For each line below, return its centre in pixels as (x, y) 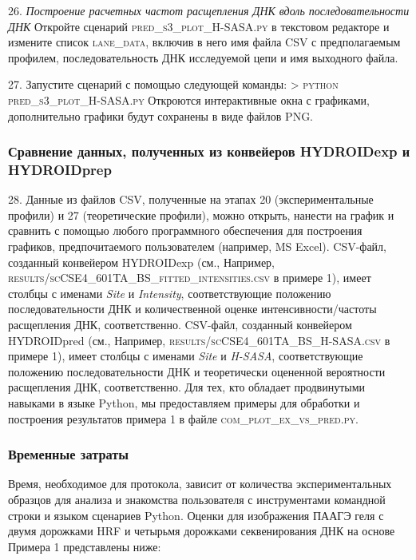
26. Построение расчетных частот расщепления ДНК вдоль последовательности (209, 10)
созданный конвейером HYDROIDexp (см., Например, (142, 262)
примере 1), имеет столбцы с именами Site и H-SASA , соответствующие (186, 356)
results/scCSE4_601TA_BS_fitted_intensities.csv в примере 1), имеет (190, 278)
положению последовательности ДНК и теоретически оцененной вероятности (197, 371)
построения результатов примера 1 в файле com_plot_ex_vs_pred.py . (183, 418)
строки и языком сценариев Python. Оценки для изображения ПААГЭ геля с (196, 515)
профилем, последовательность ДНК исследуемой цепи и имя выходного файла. (203, 57)
